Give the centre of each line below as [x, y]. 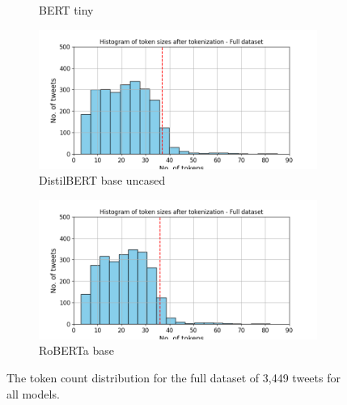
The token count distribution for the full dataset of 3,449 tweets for [173, 377]
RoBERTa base [77, 350]
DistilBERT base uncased [102, 180]
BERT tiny [66, 10]
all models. [33, 393]
